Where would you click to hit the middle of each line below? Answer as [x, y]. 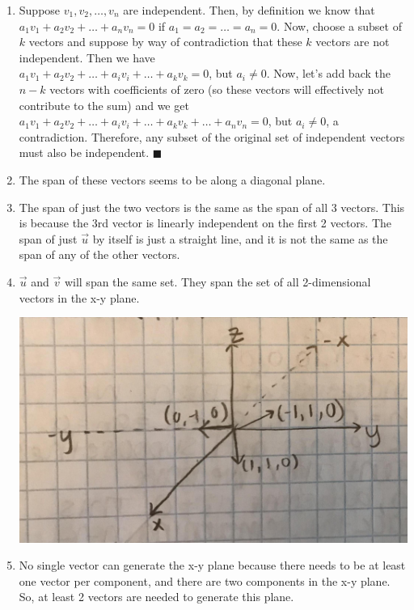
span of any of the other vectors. [99, 254]
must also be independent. [84, 152]
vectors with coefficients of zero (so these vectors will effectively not [217, 89]
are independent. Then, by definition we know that [249, 10]
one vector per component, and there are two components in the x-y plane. [205, 580]
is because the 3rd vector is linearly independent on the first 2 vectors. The [205, 223]
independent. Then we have [87, 57]
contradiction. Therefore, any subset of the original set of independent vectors [212, 136]
